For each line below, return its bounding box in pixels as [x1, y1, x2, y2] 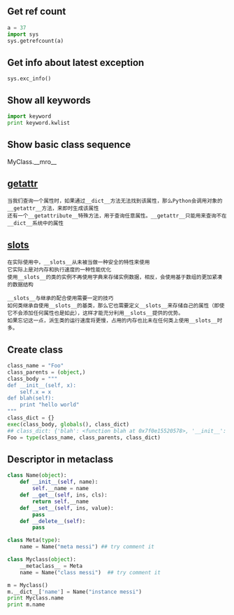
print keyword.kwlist [7, 119, 71, 126]
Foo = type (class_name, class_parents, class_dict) [7, 434, 161, 441]
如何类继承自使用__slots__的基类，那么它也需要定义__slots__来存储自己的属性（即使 [7, 302, 225, 309]
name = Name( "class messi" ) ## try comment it [20, 569, 161, 576]
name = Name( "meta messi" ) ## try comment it [20, 543, 155, 550]
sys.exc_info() [7, 75, 52, 83]
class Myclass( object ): [7, 556, 77, 563]
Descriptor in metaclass [7, 453, 114, 465]
